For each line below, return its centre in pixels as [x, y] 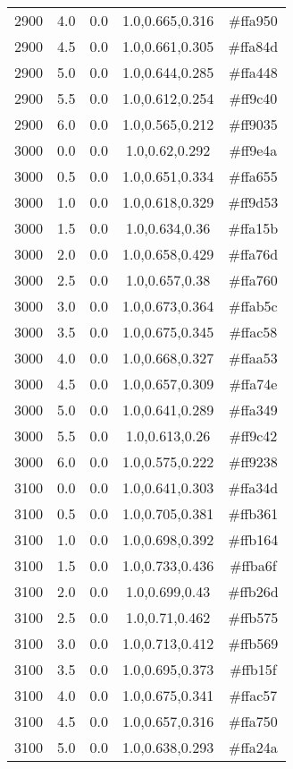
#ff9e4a [253, 150]
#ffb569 [253, 643]
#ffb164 [253, 539]
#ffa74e [253, 384]
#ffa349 [253, 410]
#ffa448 [253, 72]
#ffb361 [253, 513]
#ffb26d [253, 591]
